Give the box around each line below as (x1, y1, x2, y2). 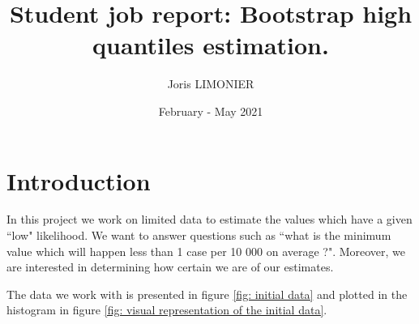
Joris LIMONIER (167, 75, 254, 92)
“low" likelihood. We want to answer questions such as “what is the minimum (6, 227, 391, 244)
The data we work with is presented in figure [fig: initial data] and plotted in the (6, 285, 408, 302)
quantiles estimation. (92, 28, 329, 62)
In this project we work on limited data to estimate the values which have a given (6, 211, 413, 228)
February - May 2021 (158, 102, 263, 119)
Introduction (6, 164, 151, 197)
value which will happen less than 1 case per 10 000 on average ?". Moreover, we (6, 242, 406, 259)
